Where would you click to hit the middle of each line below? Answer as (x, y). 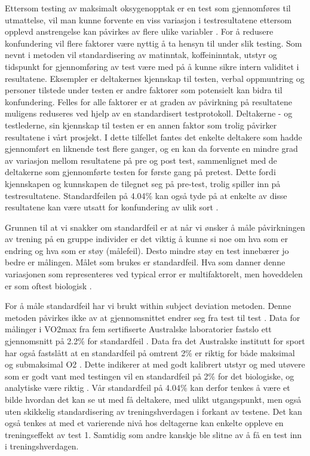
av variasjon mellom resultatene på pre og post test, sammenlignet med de (141, 160)
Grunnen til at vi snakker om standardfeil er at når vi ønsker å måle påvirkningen (155, 227)
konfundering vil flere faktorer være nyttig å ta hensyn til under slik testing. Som (154, 43)
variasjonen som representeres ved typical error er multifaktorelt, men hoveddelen (154, 274)
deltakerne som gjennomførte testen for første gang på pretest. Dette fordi (140, 172)
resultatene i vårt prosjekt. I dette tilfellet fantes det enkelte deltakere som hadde (154, 137)
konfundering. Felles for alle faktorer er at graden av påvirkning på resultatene (148, 101)
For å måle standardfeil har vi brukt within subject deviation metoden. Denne (148, 306)
